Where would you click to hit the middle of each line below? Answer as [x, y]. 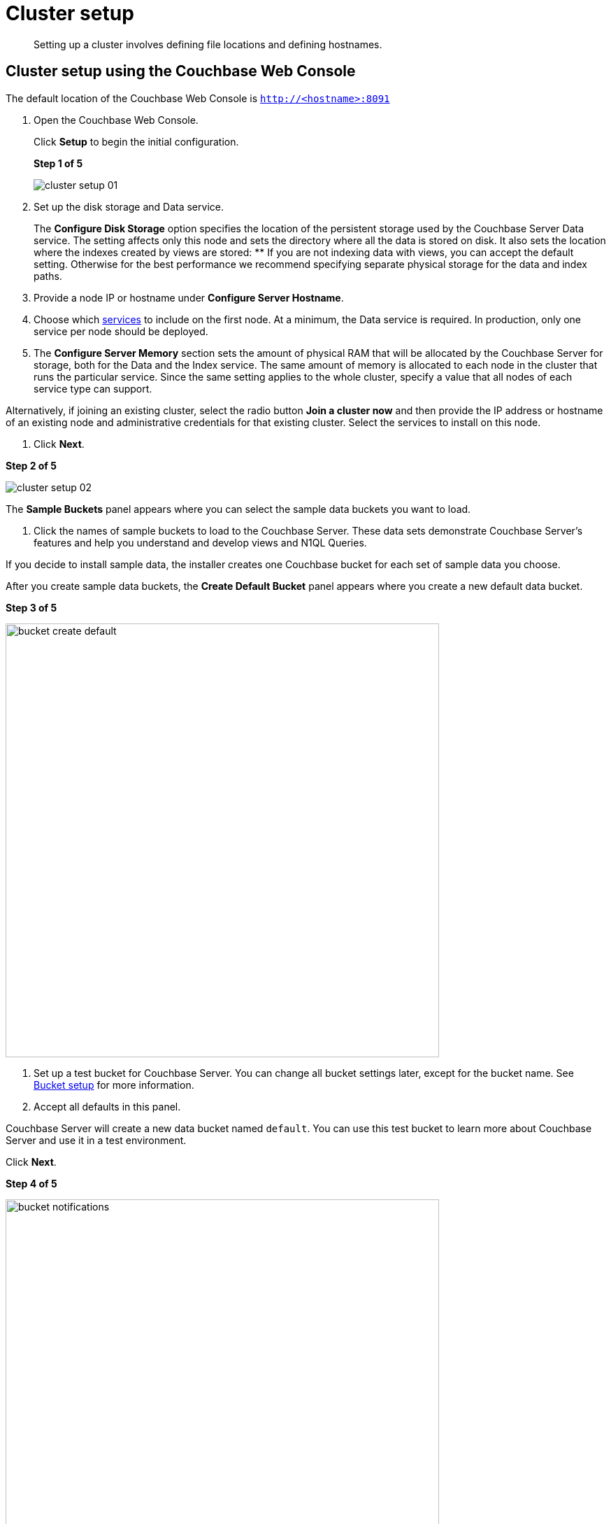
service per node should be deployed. [121, 331]
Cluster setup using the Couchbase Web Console [181, 71]
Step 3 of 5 [31, 607]
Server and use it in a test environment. [96, 1140]
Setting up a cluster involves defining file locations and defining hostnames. [208, 44]
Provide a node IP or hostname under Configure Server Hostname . [189, 297]
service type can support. [93, 388]
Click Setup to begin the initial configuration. [136, 141]
